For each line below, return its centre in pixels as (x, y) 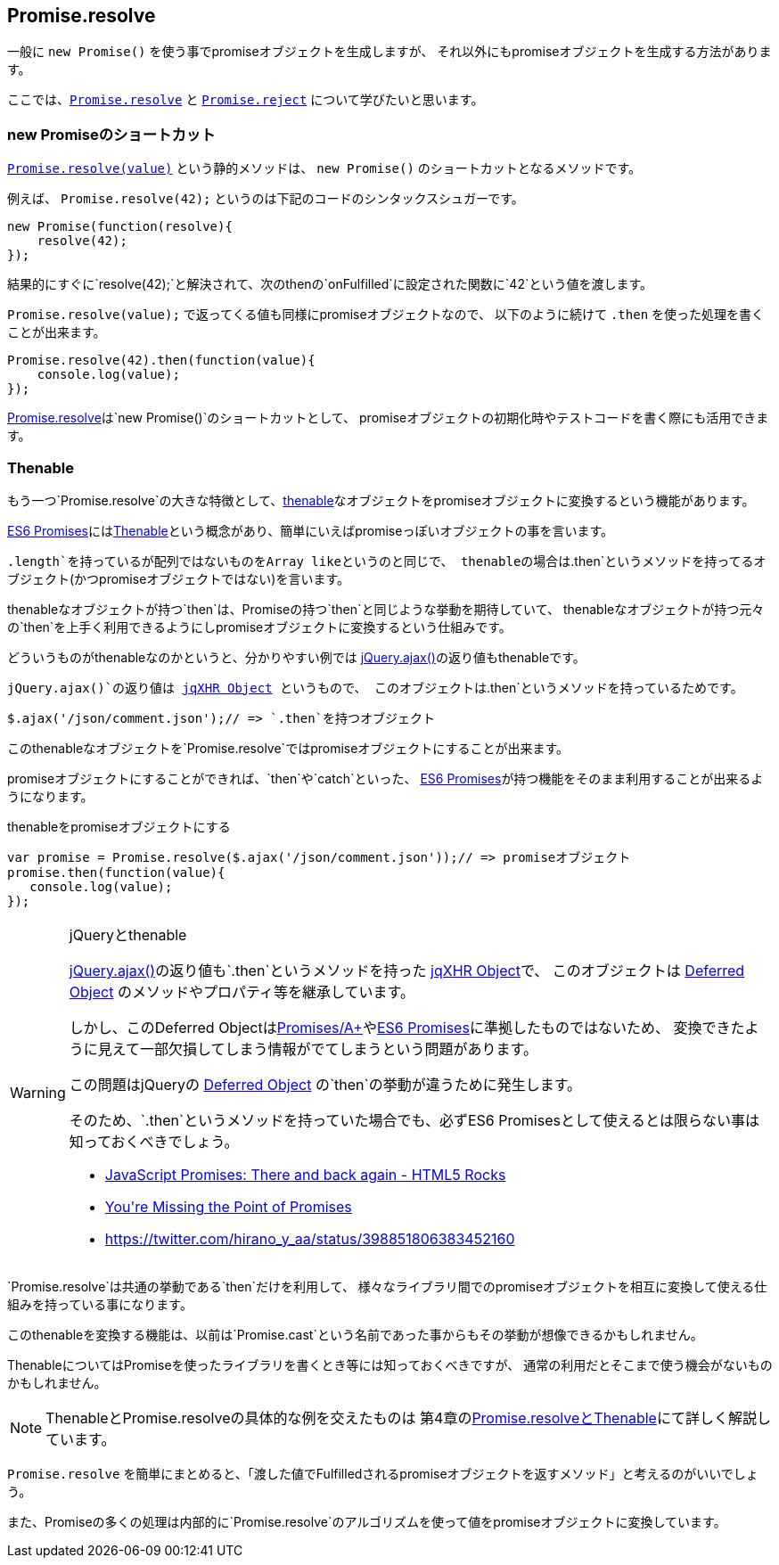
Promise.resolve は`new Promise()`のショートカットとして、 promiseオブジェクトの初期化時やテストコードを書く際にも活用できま (388, 418)
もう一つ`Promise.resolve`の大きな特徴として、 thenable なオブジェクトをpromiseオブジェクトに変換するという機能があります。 (381, 500)
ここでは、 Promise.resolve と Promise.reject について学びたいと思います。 (246, 100)
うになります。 (50, 796)
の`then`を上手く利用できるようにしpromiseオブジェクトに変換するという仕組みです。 (259, 627)
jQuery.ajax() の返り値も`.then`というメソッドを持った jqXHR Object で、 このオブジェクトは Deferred (407, 970)
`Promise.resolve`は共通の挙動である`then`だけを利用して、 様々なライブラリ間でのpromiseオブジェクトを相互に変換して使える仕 (387, 1286)
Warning (38, 1092)
